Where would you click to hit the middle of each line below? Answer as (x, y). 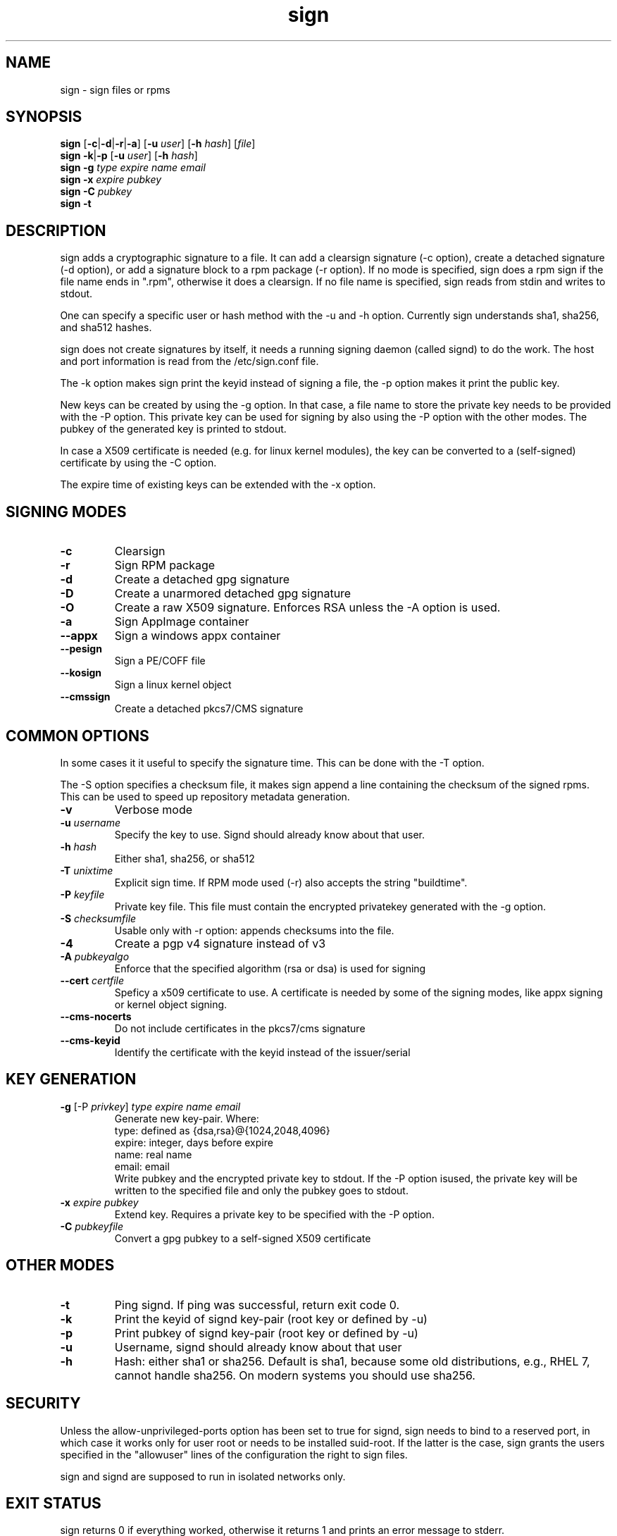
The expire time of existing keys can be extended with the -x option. (218, 485)
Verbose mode (154, 809)
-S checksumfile (98, 918)
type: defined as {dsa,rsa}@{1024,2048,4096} (222, 1130)
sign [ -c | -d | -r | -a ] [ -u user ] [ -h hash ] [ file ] (158, 144)
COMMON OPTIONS (77, 736)
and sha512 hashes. (106, 328)
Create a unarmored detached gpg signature (233, 594)
